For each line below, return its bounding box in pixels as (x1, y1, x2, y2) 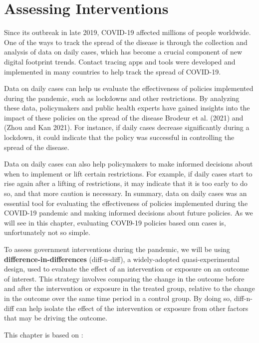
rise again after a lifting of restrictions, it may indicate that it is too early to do (4, 178, 248, 188)
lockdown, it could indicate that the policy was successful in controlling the (4, 132, 235, 142)
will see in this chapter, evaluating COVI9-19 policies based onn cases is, (4, 217, 226, 227)
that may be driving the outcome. (4, 312, 107, 323)
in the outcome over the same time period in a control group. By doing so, (4, 292, 232, 303)
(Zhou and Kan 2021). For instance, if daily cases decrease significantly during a (4, 122, 250, 132)
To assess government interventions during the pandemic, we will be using (4, 244, 230, 254)
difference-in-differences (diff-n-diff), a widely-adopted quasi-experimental (4, 253, 240, 264)
